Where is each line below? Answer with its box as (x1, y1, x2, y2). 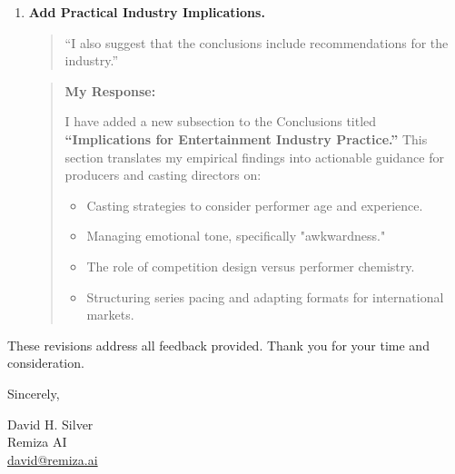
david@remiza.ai (7, 449, 98, 469)
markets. (86, 305, 134, 324)
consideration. (7, 353, 84, 372)
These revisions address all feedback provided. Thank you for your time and (7, 335, 430, 354)
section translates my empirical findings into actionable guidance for (64, 147, 444, 166)
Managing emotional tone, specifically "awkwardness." (86, 226, 386, 245)
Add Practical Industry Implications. (28, 3, 265, 21)
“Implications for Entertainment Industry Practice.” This (64, 129, 428, 148)
